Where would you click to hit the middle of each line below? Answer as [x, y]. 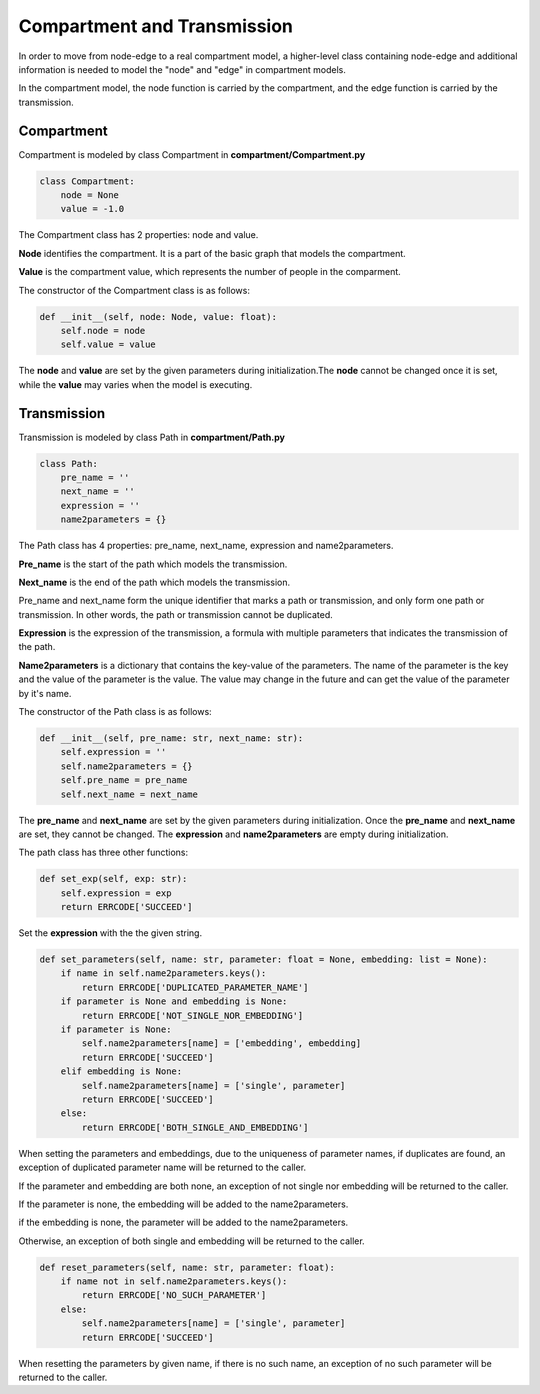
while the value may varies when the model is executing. [135, 384]
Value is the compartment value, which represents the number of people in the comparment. [210, 272]
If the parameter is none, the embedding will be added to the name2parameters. [183, 1204]
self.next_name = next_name [129, 794]
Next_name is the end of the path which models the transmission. [154, 582]
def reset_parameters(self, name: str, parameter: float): [187, 1267]
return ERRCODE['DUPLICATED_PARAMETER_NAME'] [195, 987]
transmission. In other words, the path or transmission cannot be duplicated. [176, 614]
